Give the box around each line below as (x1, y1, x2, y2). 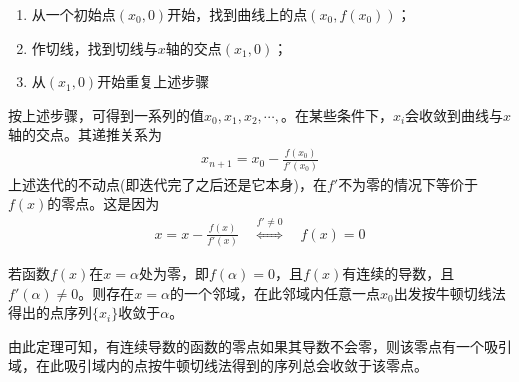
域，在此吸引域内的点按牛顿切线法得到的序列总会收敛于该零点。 (8, 355, 428, 376)
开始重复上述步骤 (97, 71, 210, 92)
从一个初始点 (31, 4, 116, 24)
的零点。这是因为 (47, 193, 160, 214)
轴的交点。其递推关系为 (8, 124, 162, 145)
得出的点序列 (8, 302, 92, 323)
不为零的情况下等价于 (338, 173, 479, 194)
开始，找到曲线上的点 (167, 4, 308, 24)
